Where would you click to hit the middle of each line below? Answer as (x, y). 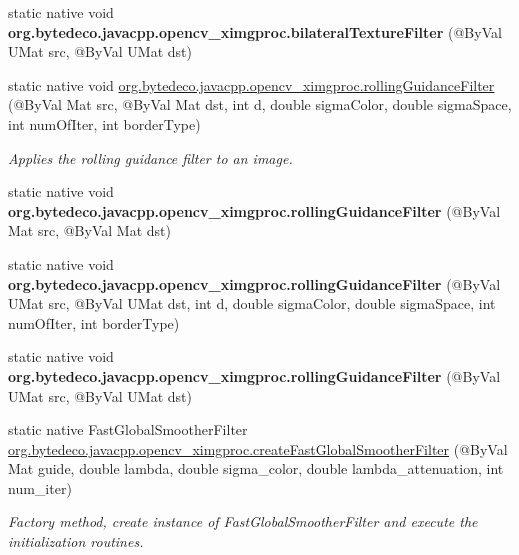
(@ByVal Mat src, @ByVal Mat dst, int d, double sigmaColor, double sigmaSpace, (260, 104)
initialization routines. (76, 541)
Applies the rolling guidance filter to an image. (150, 157)
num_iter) (40, 487)
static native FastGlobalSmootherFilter (128, 429)
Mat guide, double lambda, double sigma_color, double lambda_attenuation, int (256, 468)
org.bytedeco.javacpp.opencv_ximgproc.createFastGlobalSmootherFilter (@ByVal (258, 448)
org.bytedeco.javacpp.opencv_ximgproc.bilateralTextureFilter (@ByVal (255, 31)
